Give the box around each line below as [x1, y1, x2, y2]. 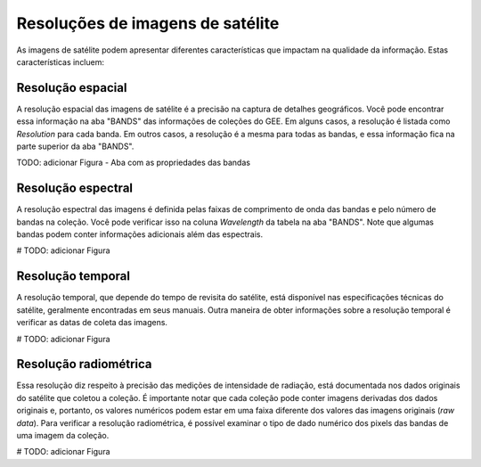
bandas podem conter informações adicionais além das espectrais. [16, 229, 263, 240]
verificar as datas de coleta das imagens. [16, 317, 168, 328]
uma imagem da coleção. [16, 430, 110, 441]
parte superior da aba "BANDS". [16, 141, 135, 152]
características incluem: [16, 56, 105, 67]
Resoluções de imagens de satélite [16, 13, 280, 33]
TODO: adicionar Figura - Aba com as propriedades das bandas [16, 157, 251, 168]
